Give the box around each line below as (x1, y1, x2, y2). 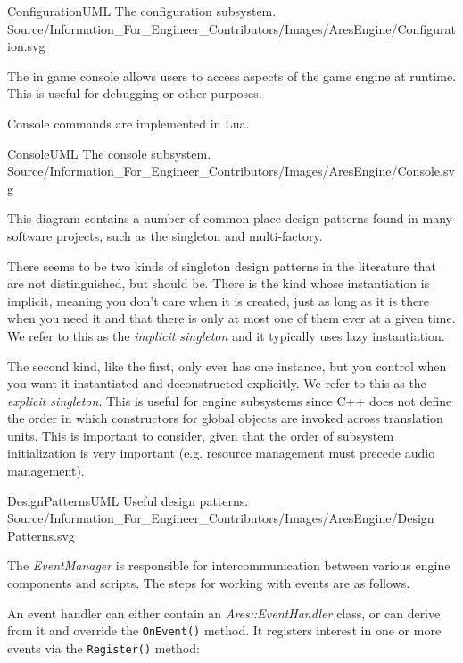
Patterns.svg (7, 526, 75, 544)
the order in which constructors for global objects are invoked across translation (7, 409, 443, 427)
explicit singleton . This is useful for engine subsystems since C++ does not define (7, 391, 452, 410)
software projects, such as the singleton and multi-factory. (7, 226, 323, 244)
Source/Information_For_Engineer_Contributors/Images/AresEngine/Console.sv (7, 162, 455, 180)
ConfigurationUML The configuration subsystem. (7, 2, 277, 20)
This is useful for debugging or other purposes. (7, 84, 262, 103)
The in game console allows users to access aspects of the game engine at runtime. (7, 66, 457, 85)
